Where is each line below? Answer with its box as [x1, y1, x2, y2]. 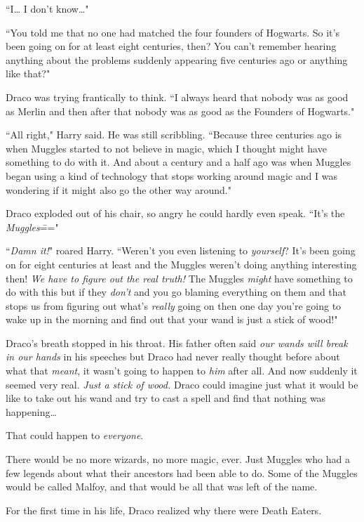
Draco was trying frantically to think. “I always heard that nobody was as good [6, 89, 349, 104]
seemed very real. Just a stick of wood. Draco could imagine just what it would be [6, 377, 358, 391]
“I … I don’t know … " [6, 1, 89, 15]
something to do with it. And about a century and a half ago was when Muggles [6, 155, 351, 169]
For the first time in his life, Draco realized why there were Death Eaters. [6, 502, 322, 517]
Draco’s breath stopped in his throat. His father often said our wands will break [6, 335, 348, 350]
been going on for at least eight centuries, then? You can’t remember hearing [6, 39, 337, 53]
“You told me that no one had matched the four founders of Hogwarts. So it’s [6, 25, 339, 39]
